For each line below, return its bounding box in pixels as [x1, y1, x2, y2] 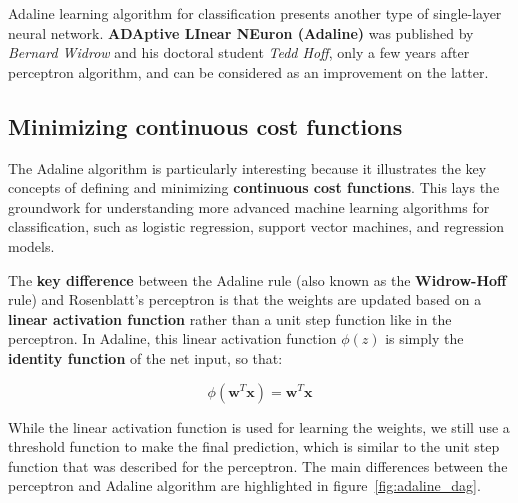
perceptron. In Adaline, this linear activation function [8, 328, 337, 349]
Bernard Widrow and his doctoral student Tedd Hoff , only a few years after [8, 42, 470, 63]
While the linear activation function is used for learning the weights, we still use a [8, 416, 510, 437]
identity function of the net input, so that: [8, 347, 283, 368]
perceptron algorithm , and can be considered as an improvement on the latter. [8, 61, 489, 82]
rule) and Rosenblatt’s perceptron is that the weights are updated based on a [8, 289, 482, 310]
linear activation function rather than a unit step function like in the [8, 308, 452, 329]
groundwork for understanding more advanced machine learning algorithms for [8, 196, 490, 217]
